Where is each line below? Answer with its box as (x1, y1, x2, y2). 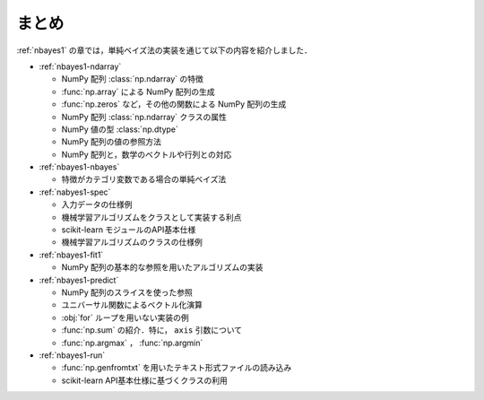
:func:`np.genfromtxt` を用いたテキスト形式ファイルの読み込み (61, 362, 292, 373)
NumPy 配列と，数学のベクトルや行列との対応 (61, 149, 232, 160)
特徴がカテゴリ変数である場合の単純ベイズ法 (61, 174, 227, 185)
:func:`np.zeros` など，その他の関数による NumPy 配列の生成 (61, 99, 287, 109)
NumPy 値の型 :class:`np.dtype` (61, 124, 179, 135)
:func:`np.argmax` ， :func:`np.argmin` (61, 337, 203, 348)
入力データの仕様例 (61, 199, 133, 210)
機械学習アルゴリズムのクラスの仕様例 (61, 237, 203, 248)
